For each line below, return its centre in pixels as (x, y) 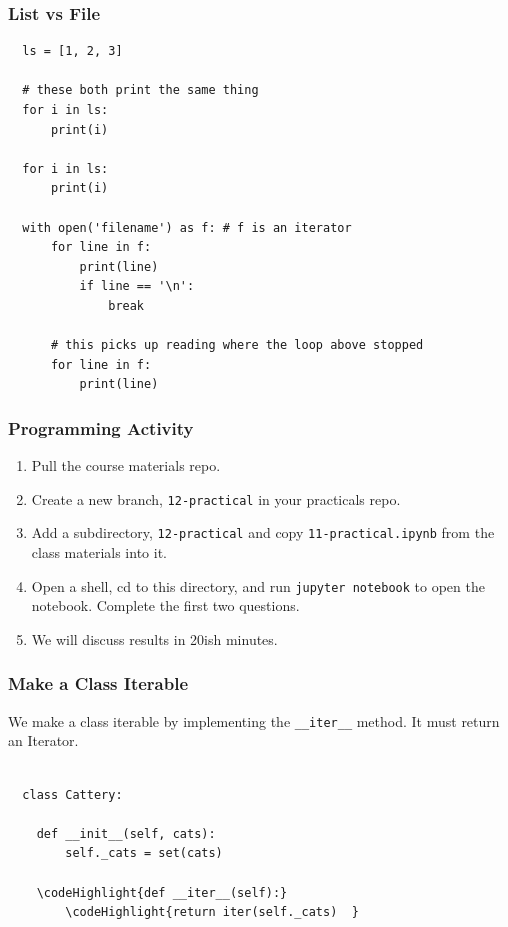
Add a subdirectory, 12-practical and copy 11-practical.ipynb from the (263, 532)
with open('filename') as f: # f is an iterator (187, 227)
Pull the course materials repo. (126, 465)
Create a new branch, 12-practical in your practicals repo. (216, 498)
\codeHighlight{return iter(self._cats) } (212, 912)
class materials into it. (99, 552)
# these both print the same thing (140, 90)
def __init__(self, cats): (126, 833)
